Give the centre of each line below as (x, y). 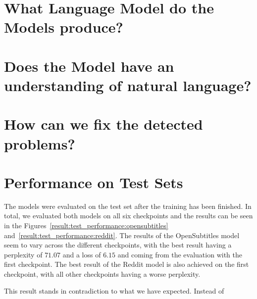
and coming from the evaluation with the (180, 254)
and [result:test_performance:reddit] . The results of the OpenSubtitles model (122, 235)
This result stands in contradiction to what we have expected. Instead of (114, 290)
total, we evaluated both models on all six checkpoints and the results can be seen (128, 216)
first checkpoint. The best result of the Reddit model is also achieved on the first (127, 264)
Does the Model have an (89, 66)
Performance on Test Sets (94, 182)
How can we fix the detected (103, 124)
